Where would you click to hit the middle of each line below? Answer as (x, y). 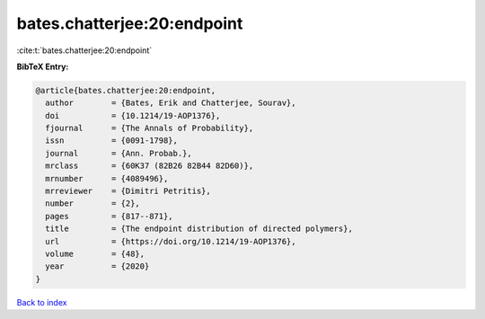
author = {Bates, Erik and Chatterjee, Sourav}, (171, 103)
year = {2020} (97, 266)
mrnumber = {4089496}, (107, 178)
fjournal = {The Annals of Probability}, (150, 128)
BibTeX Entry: (43, 66)
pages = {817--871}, (110, 216)
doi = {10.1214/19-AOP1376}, (133, 115)
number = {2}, (93, 204)
